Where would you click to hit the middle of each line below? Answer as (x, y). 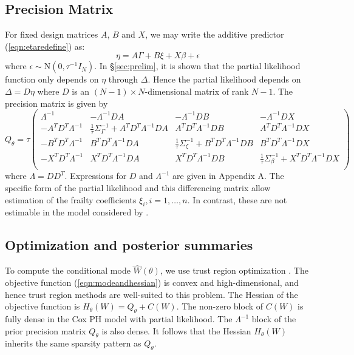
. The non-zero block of (220, 306)
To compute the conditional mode (68, 270)
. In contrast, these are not (237, 199)
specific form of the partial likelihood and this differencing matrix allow (138, 188)
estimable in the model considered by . (77, 212)
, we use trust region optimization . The (234, 270)
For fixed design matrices (52, 34)
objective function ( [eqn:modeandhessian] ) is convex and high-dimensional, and (152, 282)
